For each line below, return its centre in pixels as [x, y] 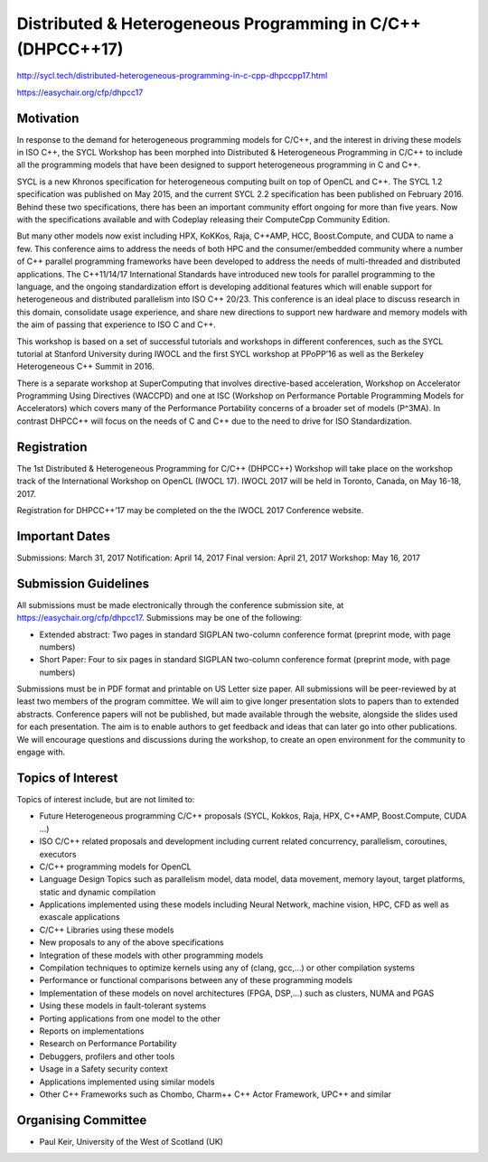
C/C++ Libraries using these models [107, 930]
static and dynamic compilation [98, 892]
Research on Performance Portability [108, 1044]
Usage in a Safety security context [103, 1069]
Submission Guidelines [83, 583]
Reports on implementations [92, 1031]
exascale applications [80, 917]
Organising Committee [82, 1120]
